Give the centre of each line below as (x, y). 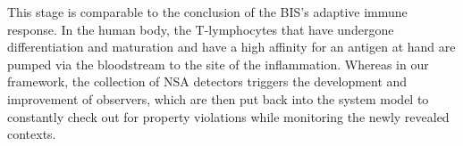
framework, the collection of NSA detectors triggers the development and (207, 81)
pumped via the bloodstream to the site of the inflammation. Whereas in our (218, 64)
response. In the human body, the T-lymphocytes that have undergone (201, 29)
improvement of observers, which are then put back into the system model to (218, 98)
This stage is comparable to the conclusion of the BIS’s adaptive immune (207, 12)
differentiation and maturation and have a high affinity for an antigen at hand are (231, 47)
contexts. (32, 134)
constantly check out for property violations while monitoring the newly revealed (228, 116)
